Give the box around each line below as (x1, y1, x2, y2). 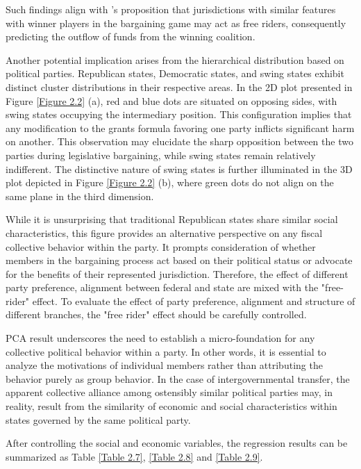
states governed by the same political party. (6, 412, 191, 427)
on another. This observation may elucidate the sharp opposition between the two (6, 134, 353, 149)
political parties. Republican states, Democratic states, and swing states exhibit (6, 66, 344, 81)
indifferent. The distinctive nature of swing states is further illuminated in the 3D (6, 161, 353, 176)
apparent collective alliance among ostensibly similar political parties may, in (6, 385, 333, 400)
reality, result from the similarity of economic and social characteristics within (6, 399, 337, 413)
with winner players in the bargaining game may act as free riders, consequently (6, 15, 346, 30)
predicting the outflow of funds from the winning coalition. (6, 29, 255, 44)
